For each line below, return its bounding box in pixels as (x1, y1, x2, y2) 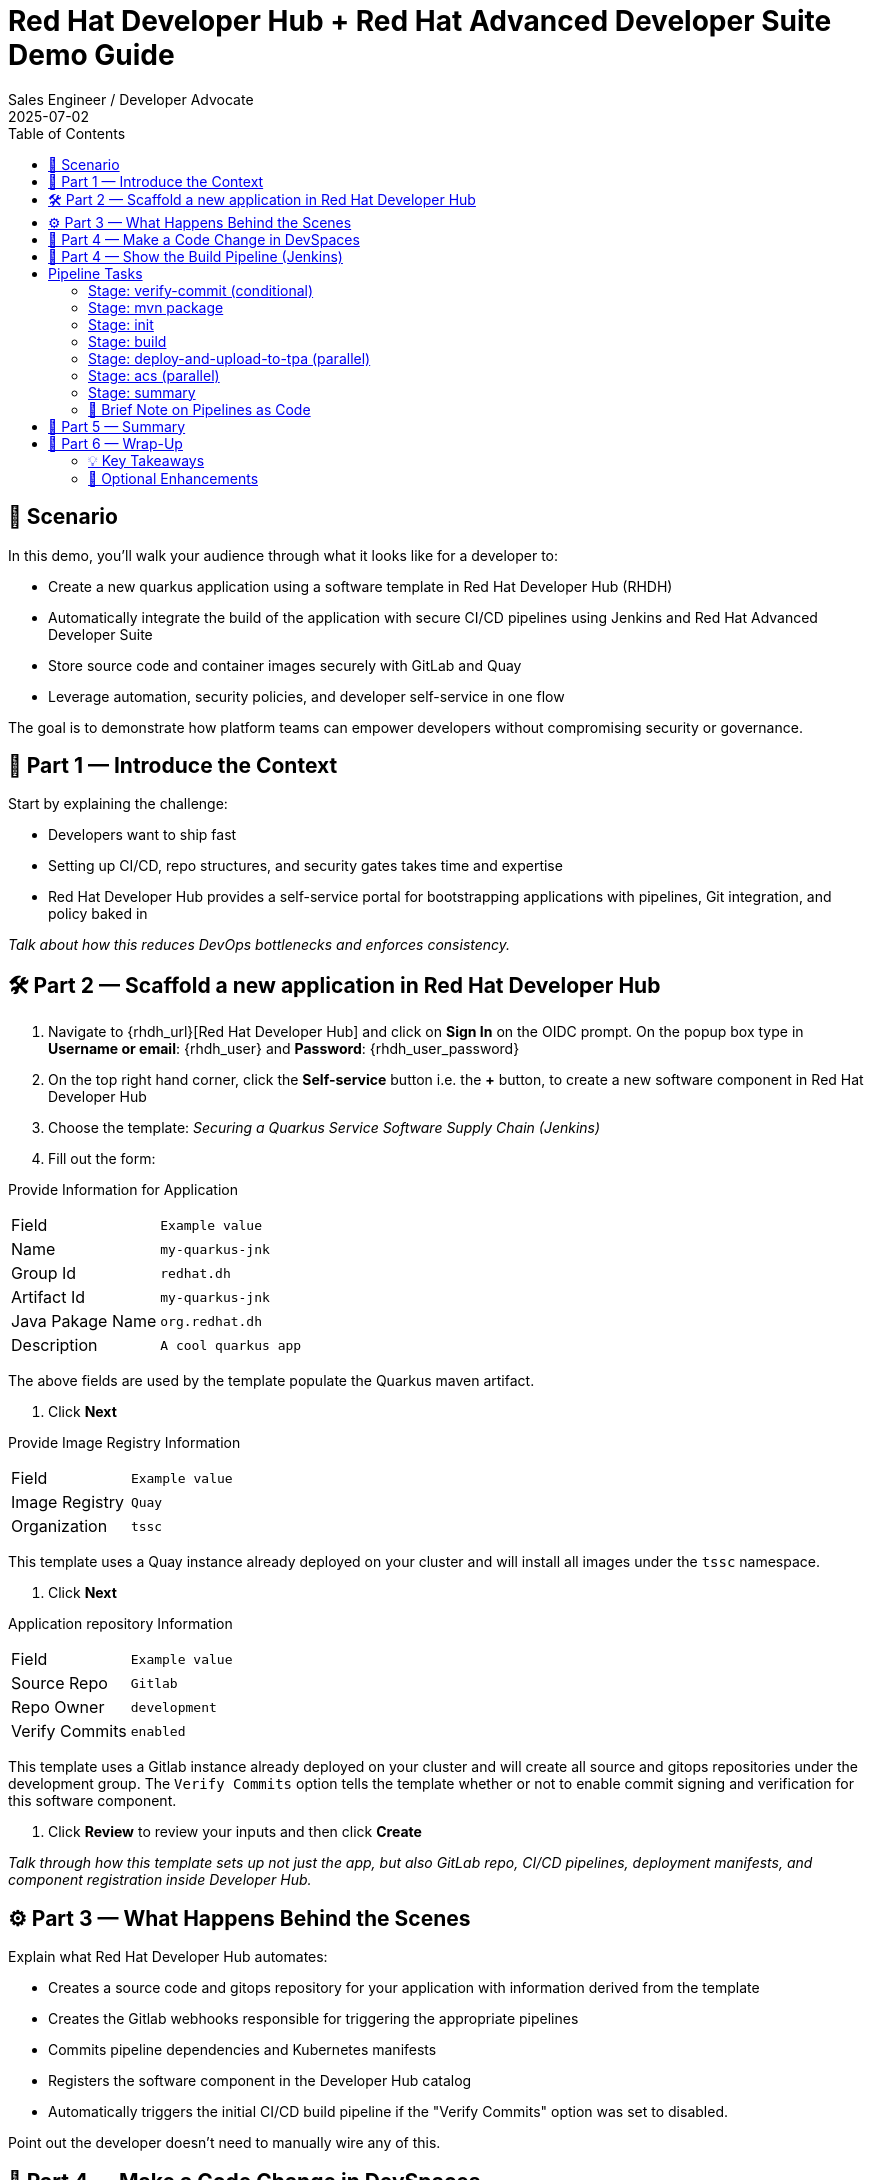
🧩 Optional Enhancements (88, 469, 259, 487)
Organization (11, 1516, 108, 1537)
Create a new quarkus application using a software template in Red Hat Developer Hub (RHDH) (48, 577, 673, 595)
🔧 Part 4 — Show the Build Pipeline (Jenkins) (48, 247, 343, 265)
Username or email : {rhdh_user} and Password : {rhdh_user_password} (48, 1040, 520, 1058)
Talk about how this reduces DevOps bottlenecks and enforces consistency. (8, 936, 511, 954)
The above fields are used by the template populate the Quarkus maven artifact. (8, 1372, 535, 1390)
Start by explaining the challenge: (8, 795, 228, 813)
